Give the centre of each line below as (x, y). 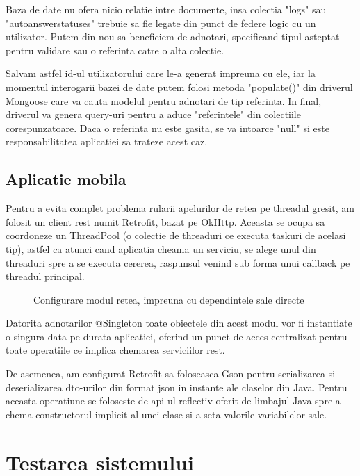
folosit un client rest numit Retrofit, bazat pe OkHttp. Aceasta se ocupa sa (165, 221)
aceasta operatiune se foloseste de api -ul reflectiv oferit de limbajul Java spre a (173, 401)
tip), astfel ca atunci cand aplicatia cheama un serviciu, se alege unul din (161, 248)
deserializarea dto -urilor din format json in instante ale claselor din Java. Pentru (177, 387)
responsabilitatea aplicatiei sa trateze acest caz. (107, 141)
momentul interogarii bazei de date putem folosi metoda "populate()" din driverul (179, 87)
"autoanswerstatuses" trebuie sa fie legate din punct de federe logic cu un (161, 23)
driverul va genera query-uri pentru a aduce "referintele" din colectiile (153, 114)
